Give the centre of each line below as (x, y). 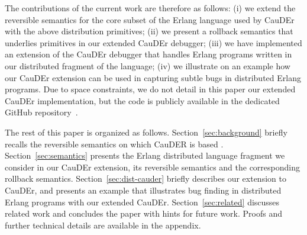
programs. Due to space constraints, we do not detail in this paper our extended (150, 89)
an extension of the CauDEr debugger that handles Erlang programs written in (148, 54)
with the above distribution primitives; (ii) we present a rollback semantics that (149, 31)
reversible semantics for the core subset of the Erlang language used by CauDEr (150, 19)
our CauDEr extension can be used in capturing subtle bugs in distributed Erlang (153, 77)
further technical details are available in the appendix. (103, 225)
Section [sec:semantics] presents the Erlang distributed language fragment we (145, 155)
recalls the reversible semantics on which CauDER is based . (114, 144)
